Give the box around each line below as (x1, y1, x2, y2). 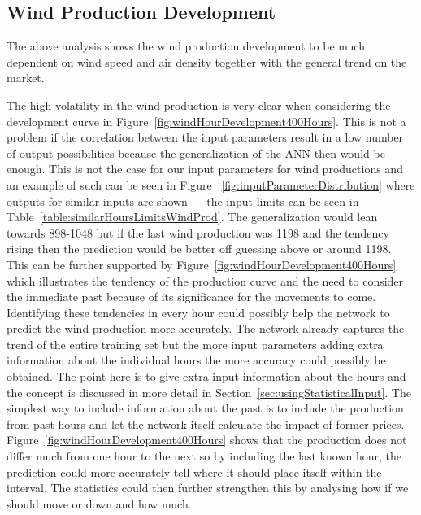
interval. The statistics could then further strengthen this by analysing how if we (7, 479, 409, 496)
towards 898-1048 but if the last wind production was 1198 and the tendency (7, 224, 389, 241)
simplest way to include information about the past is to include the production (7, 399, 404, 417)
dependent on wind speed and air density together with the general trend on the (7, 53, 407, 70)
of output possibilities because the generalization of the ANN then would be (7, 144, 385, 161)
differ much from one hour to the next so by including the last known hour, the (7, 447, 402, 465)
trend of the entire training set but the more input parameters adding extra (7, 335, 384, 352)
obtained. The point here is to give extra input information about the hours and (7, 368, 406, 385)
